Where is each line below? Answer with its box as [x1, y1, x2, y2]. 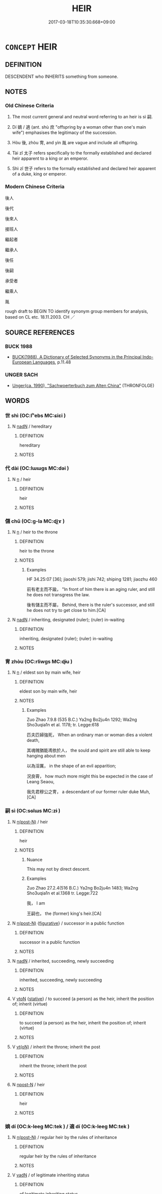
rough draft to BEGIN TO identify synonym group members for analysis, [5, 308, 148, 314]
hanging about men [26, 753, 66, 759]
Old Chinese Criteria [5, 102, 54, 109]
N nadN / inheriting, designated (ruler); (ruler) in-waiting [12, 617, 125, 623]
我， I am [26, 900, 45, 906]
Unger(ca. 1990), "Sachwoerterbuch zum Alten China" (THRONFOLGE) [12, 382, 155, 388]
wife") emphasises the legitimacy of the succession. [12, 130, 117, 135]
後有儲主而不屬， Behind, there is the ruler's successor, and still [26, 602, 155, 607]
